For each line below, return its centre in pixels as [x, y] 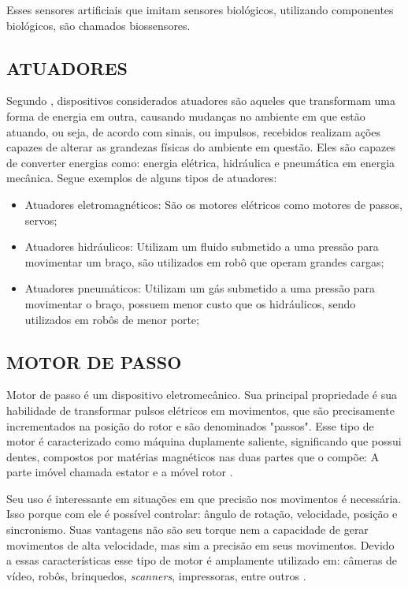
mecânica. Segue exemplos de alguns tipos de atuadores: [142, 178]
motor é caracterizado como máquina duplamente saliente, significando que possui [204, 441]
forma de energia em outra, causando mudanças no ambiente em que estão [186, 116]
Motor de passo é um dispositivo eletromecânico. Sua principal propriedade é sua [202, 395]
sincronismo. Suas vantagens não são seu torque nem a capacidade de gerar [187, 529]
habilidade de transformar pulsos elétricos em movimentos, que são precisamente [201, 410]
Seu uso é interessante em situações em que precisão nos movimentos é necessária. [204, 498]
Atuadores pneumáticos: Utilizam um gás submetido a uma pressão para [200, 288]
